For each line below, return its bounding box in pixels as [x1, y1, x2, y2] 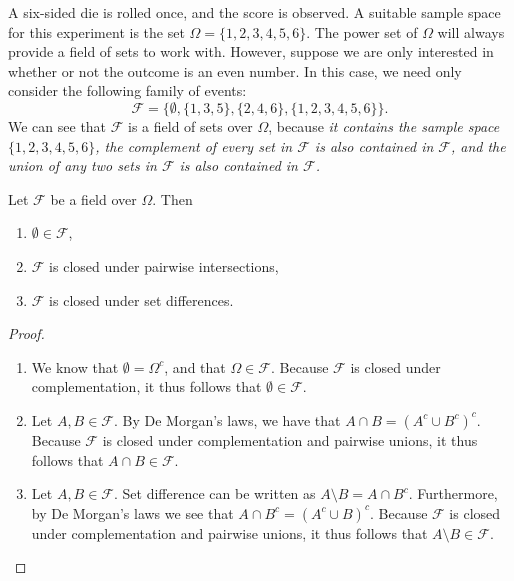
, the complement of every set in [95, 135, 293, 156]
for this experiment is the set [8, 21, 185, 42]
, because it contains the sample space [268, 115, 500, 136]
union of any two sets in [8, 155, 157, 176]
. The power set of [306, 21, 418, 42]
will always [437, 21, 505, 42]
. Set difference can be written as [114, 483, 316, 504]
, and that [164, 356, 226, 377]
